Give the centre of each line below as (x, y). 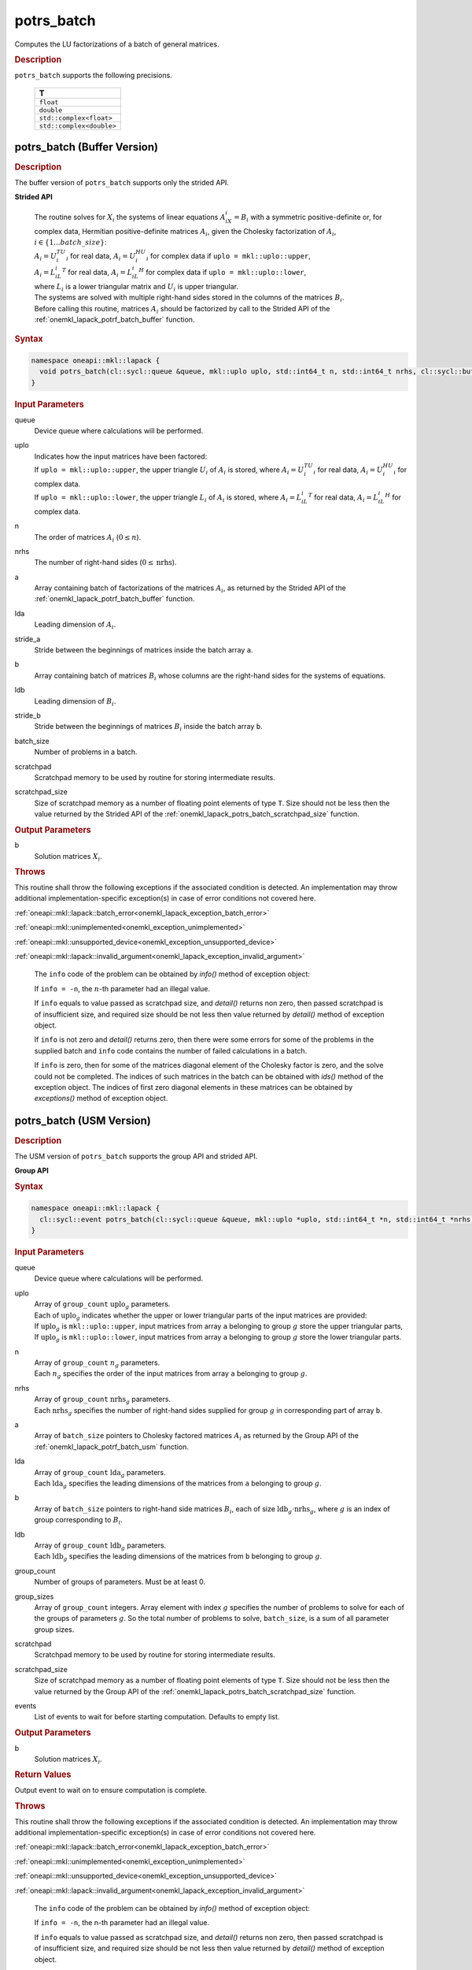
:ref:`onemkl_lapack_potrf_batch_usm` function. (111, 1447)
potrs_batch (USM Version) (83, 1121)
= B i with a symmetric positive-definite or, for (308, 218)
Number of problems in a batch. (86, 752)
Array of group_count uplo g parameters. (102, 1305)
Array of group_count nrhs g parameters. (103, 1400)
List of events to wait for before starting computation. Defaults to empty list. (157, 1717)
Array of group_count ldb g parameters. (100, 1546)
